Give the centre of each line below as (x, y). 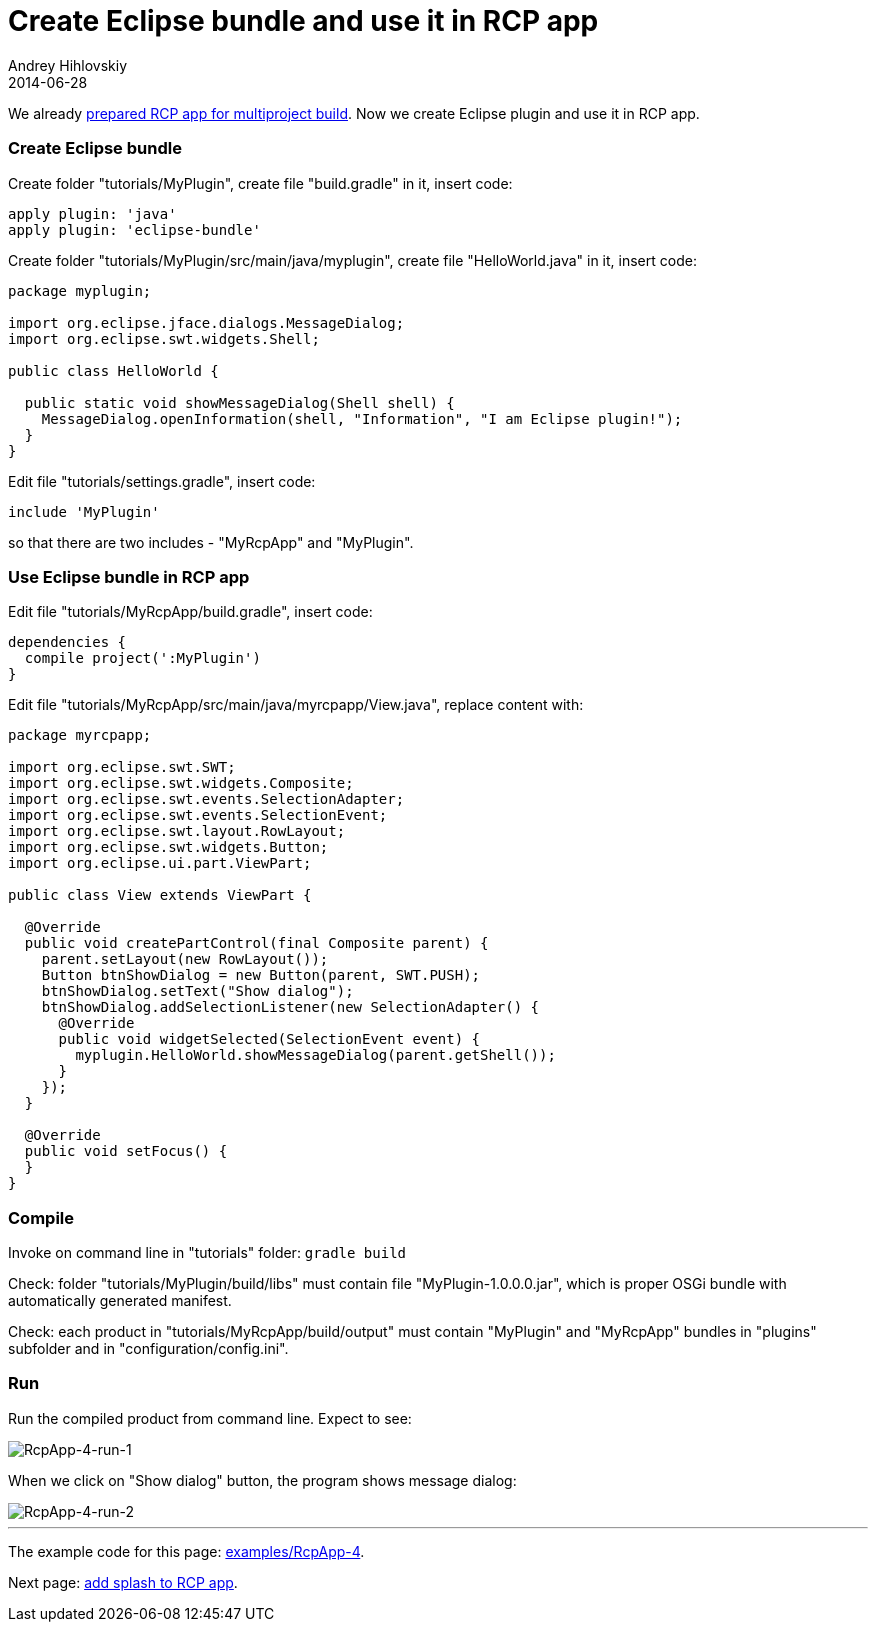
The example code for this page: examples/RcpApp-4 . (186, 1551)
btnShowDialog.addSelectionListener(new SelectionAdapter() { (290, 1007)
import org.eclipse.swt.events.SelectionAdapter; (206, 799)
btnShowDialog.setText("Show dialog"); (197, 991)
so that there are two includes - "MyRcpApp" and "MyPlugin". (211, 542)
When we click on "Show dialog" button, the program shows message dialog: (262, 1480)
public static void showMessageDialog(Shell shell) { (239, 402)
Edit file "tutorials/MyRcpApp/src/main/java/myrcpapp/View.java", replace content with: (296, 705)
